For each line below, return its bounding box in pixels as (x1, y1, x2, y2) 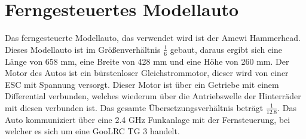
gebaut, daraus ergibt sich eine (170, 43, 282, 55)
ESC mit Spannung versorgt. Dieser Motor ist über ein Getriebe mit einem (5, 78, 279, 90)
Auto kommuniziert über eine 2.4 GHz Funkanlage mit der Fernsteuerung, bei (5, 113, 290, 125)
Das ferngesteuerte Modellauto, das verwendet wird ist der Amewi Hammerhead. (5, 31, 301, 44)
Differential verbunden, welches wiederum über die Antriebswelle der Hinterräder (5, 90, 301, 102)
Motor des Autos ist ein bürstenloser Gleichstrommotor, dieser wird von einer (5, 67, 289, 79)
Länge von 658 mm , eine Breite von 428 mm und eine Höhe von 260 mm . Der (5, 55, 289, 67)
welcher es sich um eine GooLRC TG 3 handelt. (5, 125, 180, 137)
